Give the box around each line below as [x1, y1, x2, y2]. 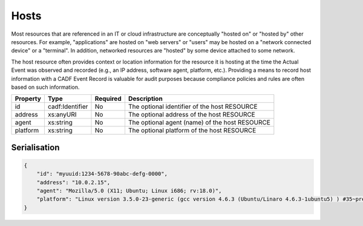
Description [128, 94, 163, 103]
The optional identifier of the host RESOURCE [128, 103, 258, 111]
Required [94, 94, 122, 103]
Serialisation [11, 142, 60, 152]
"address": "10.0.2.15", [36, 179, 111, 186]
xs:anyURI [47, 111, 77, 119]
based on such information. [11, 83, 80, 91]
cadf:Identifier [47, 103, 88, 111]
